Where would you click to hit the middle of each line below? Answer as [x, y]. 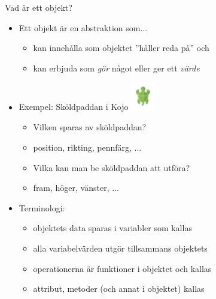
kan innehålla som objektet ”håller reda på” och [121, 48]
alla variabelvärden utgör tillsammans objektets [120, 248]
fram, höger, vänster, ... [76, 188]
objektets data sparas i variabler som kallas [112, 228]
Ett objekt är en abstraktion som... [83, 27]
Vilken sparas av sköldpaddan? [90, 127]
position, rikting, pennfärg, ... [87, 147]
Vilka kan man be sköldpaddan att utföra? [112, 167]
